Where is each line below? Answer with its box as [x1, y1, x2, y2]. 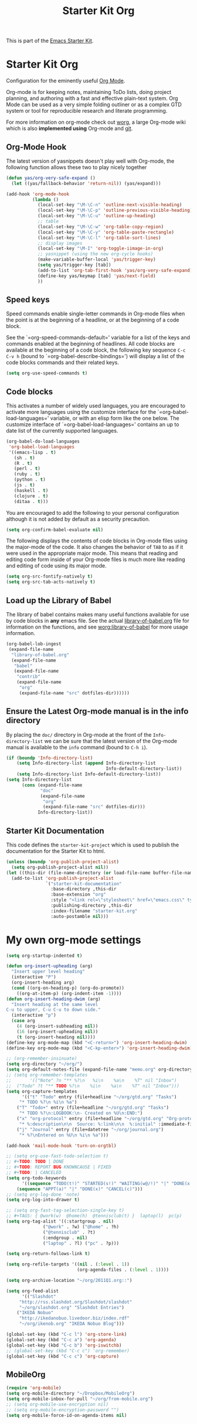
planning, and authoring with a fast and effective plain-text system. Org [6, 95, 178, 102]
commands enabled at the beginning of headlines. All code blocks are [6, 340, 175, 347]
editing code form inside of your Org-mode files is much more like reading [6, 556, 186, 563]
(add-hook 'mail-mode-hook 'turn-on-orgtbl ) [6, 1143, 117, 1149]
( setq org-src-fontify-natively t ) [6, 573, 93, 579]
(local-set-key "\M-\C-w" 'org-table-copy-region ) [37, 224, 164, 230]
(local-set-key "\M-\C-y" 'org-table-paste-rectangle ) [37, 229, 175, 235]
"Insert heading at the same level [11, 1001, 98, 1007]
